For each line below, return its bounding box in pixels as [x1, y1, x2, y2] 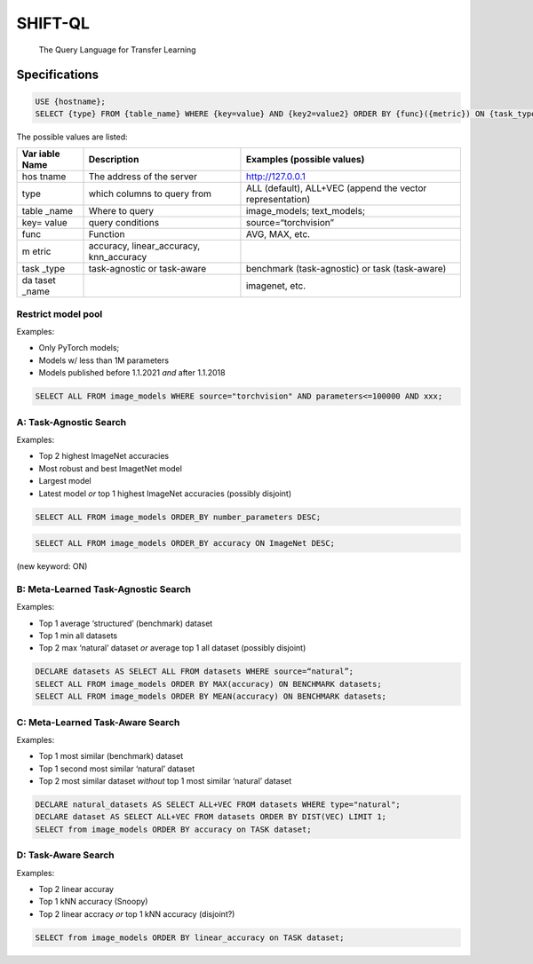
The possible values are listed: [16, 131, 128, 142]
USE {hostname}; [35, 96, 107, 107]
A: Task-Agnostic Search [16, 415, 127, 428]
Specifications [16, 67, 99, 83]
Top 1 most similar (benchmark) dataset [38, 751, 184, 762]
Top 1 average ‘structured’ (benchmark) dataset [38, 618, 213, 628]
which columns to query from [88, 187, 212, 200]
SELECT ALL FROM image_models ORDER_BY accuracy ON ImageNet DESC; [35, 538, 336, 549]
